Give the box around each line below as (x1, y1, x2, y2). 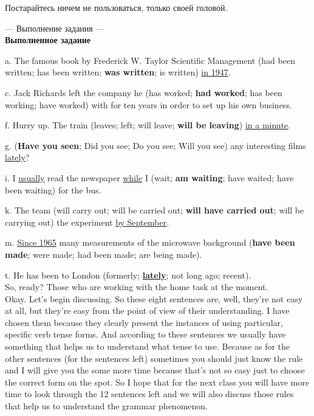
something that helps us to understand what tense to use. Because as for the (5, 340, 290, 353)
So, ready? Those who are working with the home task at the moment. (5, 280, 268, 293)
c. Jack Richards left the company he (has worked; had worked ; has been (5, 86, 282, 99)
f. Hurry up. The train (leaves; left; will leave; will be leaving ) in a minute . (5, 119, 291, 131)
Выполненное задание (5, 33, 91, 46)
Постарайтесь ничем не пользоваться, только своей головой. (5, 1, 228, 13)
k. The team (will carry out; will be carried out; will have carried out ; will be (5, 204, 304, 217)
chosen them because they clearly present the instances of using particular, (5, 316, 283, 328)
